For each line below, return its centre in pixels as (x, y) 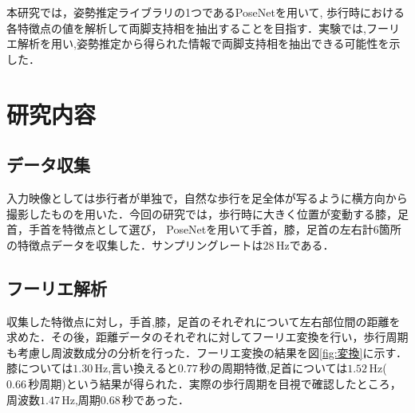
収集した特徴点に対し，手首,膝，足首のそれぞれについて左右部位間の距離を (204, 321)
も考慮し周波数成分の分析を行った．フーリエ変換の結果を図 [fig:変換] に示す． (207, 352)
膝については (40, 368)
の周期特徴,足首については (279, 368)
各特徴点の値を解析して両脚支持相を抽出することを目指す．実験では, (186, 28)
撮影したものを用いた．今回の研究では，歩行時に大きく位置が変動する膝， (202, 213)
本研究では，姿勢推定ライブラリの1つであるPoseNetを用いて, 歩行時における (206, 12)
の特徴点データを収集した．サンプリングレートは (135, 244)
